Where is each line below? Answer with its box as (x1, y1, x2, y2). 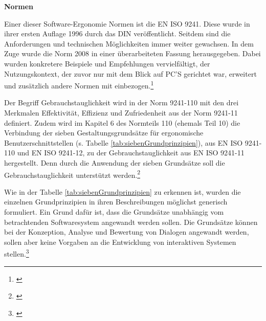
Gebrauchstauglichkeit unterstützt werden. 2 (4, 168, 141, 180)
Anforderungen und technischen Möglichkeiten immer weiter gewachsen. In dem (4, 38, 254, 49)
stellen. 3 (4, 247, 29, 259)
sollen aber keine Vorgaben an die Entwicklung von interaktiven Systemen (4, 236, 236, 247)
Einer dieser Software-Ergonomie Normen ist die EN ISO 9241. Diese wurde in (4, 18, 250, 29)
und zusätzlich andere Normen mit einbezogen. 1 (4, 79, 154, 90)
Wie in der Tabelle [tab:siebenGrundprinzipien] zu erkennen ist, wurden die (4, 186, 241, 197)
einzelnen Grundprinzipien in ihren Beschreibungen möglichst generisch (4, 196, 228, 207)
